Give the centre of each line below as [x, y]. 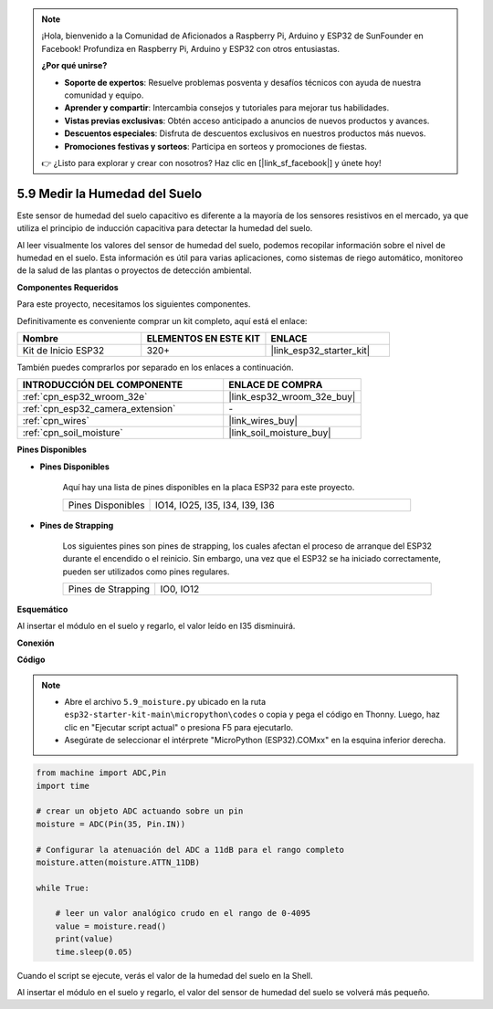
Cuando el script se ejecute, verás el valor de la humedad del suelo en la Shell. [165, 975]
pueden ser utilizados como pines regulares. [146, 572]
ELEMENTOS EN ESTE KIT [203, 338]
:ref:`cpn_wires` [56, 421]
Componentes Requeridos [68, 287]
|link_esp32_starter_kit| [320, 350]
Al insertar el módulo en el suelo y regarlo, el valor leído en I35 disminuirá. [156, 626]
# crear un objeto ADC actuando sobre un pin [140, 811]
